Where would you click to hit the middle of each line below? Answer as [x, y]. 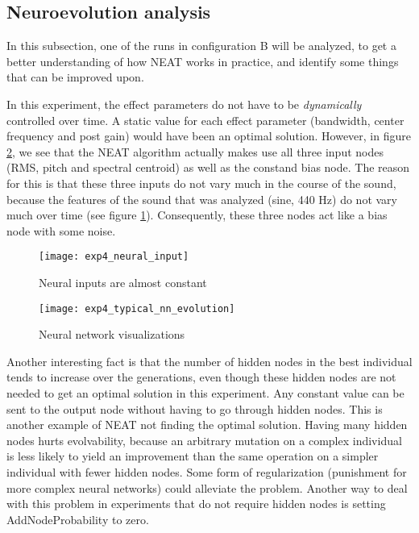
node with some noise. [61, 230]
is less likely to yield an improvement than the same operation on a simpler [193, 456]
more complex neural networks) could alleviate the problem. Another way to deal [207, 487]
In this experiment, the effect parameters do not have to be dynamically [184, 104]
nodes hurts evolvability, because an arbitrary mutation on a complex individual [204, 440]
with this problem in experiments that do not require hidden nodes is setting [196, 504]
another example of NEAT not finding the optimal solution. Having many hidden [207, 425]
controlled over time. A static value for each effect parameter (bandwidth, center [205, 120]
